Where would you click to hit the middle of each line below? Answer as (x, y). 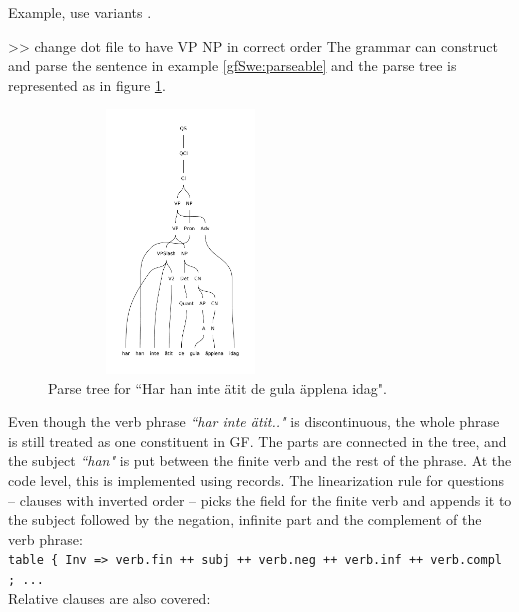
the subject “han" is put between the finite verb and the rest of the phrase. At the (260, 460)
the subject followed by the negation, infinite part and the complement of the (245, 519)
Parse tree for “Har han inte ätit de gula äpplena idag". (217, 387)
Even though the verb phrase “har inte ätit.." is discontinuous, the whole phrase (254, 421)
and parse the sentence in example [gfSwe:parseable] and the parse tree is (232, 65)
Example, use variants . (80, 12)
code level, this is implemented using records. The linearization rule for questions (256, 479)
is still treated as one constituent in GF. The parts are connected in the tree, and (257, 440)
